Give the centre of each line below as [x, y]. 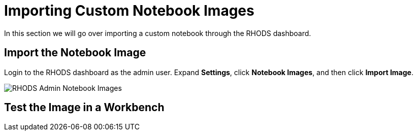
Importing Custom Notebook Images [129, 11]
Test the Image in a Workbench [84, 108]
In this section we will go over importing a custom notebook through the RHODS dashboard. [158, 33]
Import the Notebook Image [75, 53]
